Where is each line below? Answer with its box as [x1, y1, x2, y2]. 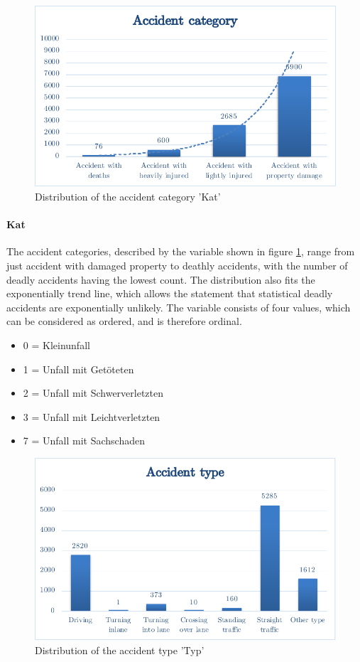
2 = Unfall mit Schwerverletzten [23, 385, 164, 400]
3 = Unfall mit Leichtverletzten [23, 409, 160, 424]
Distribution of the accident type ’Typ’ [35, 642, 204, 657]
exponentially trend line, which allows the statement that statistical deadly [6, 286, 333, 301]
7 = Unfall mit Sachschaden [23, 433, 145, 448]
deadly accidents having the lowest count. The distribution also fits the [6, 272, 315, 287]
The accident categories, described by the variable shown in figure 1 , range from [6, 244, 355, 259]
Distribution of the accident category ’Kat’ [35, 188, 221, 203]
